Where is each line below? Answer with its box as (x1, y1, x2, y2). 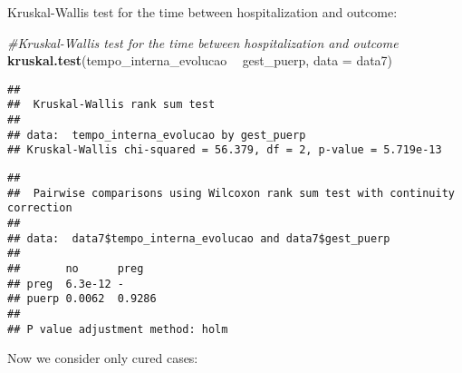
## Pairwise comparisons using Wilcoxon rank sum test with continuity (7, 186, 455, 200)
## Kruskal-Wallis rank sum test (7, 98, 216, 112)
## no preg (7, 262, 144, 275)
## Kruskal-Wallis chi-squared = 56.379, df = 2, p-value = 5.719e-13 (7, 143, 442, 157)
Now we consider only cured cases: (7, 348, 198, 368)
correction (7, 201, 72, 215)
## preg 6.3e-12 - (7, 277, 124, 290)
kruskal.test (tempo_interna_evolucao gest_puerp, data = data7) (7, 51, 393, 70)
